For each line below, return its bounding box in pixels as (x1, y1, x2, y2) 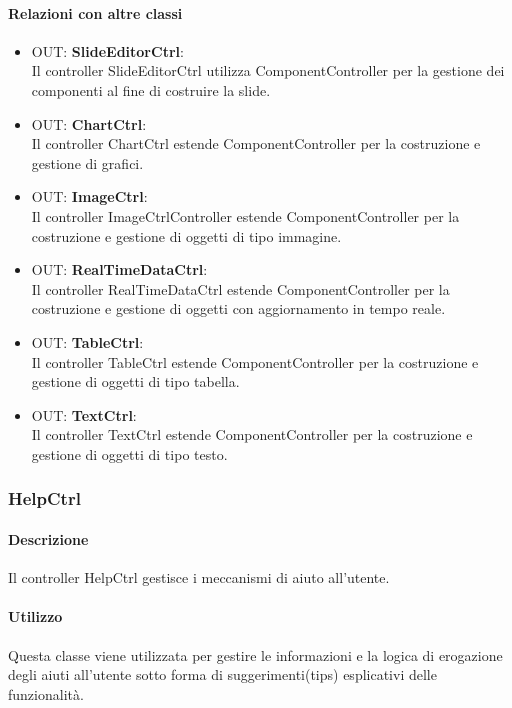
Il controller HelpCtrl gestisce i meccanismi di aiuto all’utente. (8, 567, 390, 588)
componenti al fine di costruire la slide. (31, 79, 271, 100)
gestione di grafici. (31, 152, 144, 173)
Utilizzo (8, 606, 63, 627)
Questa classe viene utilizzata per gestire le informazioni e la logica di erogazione (8, 644, 503, 665)
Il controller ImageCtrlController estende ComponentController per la (31, 205, 460, 226)
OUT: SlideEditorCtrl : (31, 40, 184, 61)
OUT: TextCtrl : (31, 404, 137, 425)
